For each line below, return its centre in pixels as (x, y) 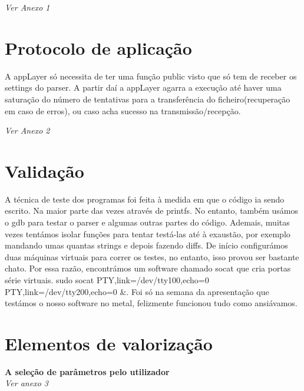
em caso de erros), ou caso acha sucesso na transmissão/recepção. (123, 110)
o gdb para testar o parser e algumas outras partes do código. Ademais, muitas (147, 222)
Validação (44, 170)
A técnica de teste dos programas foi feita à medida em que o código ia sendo (145, 199)
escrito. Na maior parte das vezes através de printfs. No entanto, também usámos (152, 211)
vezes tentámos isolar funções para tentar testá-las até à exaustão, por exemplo (148, 233)
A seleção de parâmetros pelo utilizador (87, 371)
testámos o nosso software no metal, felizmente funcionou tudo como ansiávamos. (151, 303)
